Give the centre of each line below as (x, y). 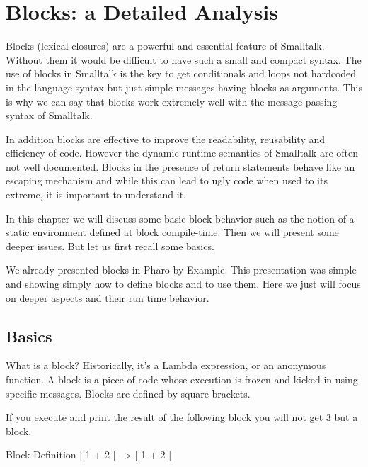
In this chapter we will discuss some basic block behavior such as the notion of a (180, 218)
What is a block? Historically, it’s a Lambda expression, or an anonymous (166, 365)
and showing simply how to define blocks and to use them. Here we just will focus (183, 284)
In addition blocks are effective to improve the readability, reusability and (166, 139)
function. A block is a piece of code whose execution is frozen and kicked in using (182, 379)
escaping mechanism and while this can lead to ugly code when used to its (167, 180)
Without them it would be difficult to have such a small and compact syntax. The (184, 59)
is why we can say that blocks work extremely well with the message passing (172, 101)
